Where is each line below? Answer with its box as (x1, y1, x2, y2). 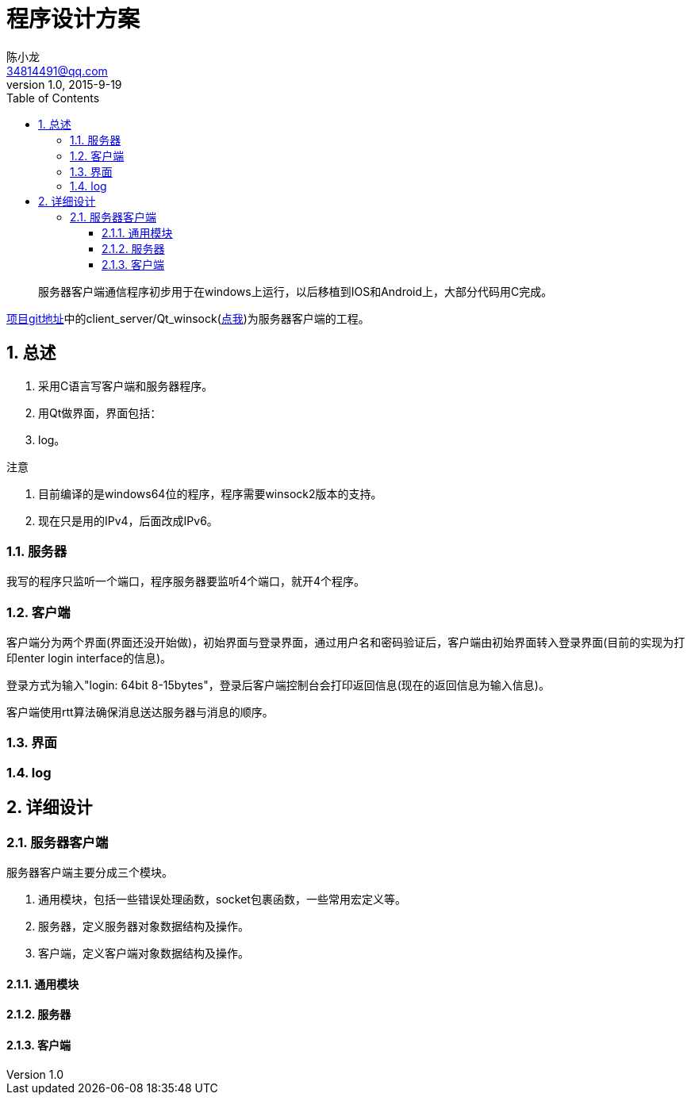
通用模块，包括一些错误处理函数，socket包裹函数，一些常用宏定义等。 (38, 892, 406, 907)
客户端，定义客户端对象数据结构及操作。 (38, 946, 249, 961)
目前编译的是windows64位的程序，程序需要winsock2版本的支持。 (38, 486, 382, 501)
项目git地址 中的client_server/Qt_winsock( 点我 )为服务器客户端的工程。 (6, 311, 370, 325)
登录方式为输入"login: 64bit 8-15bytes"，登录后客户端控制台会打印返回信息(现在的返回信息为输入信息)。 (6, 678, 550, 692)
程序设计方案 (6, 6, 140, 33)
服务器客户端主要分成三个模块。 (6, 865, 173, 880)
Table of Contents (6, 90, 100, 105)
